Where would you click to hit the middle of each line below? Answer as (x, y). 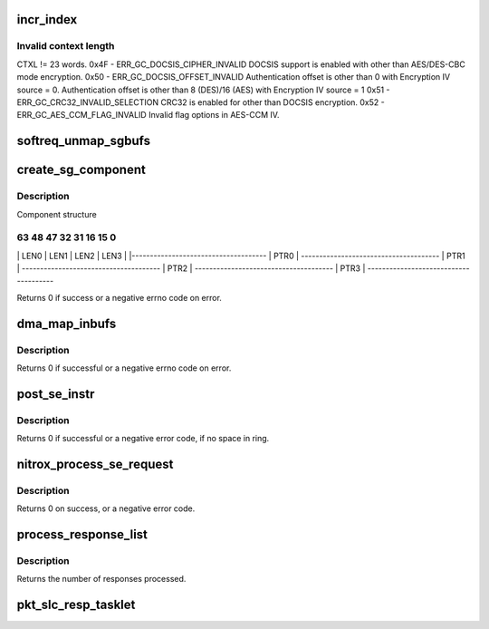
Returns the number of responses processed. (101, 579)
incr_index (47, 19)
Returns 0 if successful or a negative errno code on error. (124, 368)
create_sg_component (81, 170)
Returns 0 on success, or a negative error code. (106, 508)
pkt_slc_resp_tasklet (76, 605)
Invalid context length (66, 46)
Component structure (57, 214)
